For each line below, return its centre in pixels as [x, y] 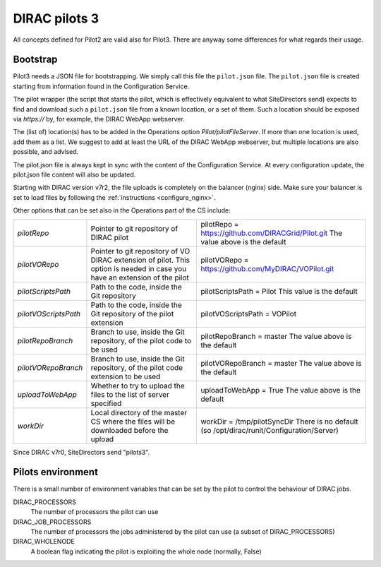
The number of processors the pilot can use [95, 512]
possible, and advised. [46, 152]
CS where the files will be [133, 422]
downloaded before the [129, 430]
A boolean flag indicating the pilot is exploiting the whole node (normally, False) [146, 551]
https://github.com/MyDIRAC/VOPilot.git [267, 268]
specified [106, 403]
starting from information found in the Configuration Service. [101, 86]
